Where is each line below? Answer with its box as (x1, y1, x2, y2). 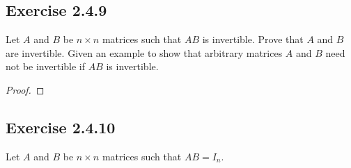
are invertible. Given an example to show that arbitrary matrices (6, 45, 283, 60)
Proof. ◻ (6, 82, 45, 96)
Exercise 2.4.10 (6, 116, 116, 137)
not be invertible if (6, 59, 86, 74)
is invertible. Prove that (202, 32, 304, 47)
